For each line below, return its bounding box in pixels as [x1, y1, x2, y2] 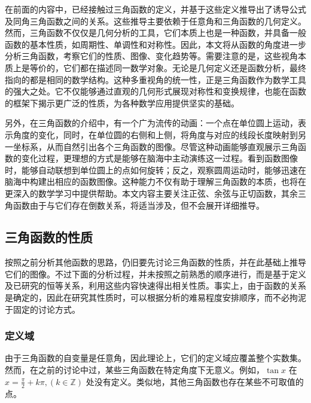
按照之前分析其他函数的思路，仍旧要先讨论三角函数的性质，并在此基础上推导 [5, 256, 306, 268]
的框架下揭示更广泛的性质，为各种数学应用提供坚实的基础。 [5, 96, 239, 109]
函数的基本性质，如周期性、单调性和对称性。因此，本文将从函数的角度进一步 [5, 38, 306, 50]
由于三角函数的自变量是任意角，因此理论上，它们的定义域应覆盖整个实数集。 [5, 352, 306, 364]
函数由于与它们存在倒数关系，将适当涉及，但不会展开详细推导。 [13, 199, 264, 211]
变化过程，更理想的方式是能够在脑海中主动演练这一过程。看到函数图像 [21, 152, 298, 164]
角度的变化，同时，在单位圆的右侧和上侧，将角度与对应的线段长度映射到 [13, 128, 298, 141]
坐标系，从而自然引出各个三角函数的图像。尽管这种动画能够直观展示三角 [13, 140, 298, 152]
